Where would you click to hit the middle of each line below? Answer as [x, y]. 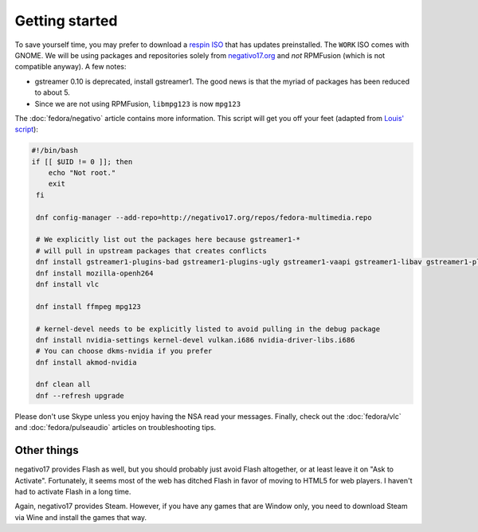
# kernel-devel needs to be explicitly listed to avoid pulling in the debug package [208, 329]
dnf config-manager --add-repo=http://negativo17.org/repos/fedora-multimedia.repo [204, 217]
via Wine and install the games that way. [81, 517]
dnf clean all [63, 385]
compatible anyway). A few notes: [71, 67]
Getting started [66, 21]
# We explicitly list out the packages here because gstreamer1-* [168, 240]
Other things [47, 450]
